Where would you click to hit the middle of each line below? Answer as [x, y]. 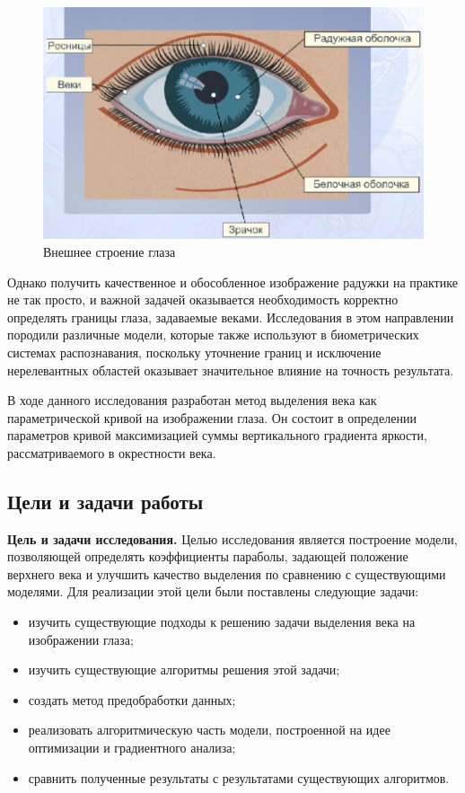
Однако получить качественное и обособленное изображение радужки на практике [232, 282]
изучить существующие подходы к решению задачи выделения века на [222, 622]
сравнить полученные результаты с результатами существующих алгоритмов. [239, 777]
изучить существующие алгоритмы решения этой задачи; [184, 670]
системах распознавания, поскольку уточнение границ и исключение [194, 352]
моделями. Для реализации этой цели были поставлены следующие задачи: [213, 591]
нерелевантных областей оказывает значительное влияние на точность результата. [231, 370]
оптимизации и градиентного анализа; [132, 748]
